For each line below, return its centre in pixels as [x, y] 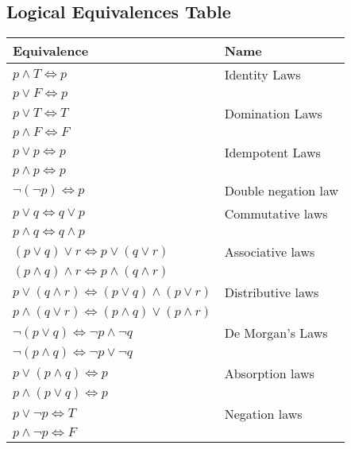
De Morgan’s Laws [276, 333]
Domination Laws [273, 114]
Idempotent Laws [272, 153]
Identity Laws [262, 75]
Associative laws [270, 252]
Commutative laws [276, 214]
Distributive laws [272, 292]
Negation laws [263, 414]
